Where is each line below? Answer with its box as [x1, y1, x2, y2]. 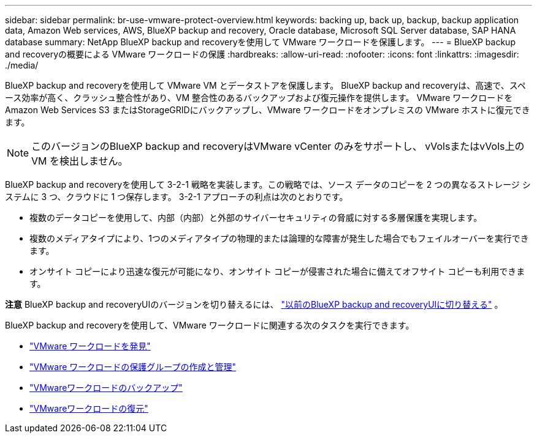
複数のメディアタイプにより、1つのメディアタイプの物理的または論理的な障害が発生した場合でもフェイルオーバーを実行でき [29, 233, 529, 243]
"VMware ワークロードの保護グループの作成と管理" [29, 362, 236, 372]
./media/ [5, 60, 39, 70]
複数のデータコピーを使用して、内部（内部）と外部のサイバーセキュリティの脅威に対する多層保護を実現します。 [29, 212, 482, 223]
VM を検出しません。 [31, 155, 128, 167]
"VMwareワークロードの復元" [29, 403, 148, 414]
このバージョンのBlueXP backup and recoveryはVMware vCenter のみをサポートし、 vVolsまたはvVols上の [31, 140, 525, 152]
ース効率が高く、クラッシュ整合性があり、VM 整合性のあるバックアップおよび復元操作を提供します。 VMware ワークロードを [5, 92, 513, 103]
